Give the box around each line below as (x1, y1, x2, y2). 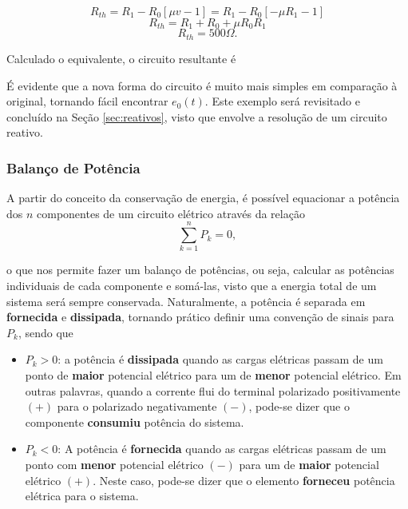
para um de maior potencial (239, 455, 379, 472)
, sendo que (18, 324, 73, 340)
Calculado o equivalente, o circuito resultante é (6, 50, 236, 66)
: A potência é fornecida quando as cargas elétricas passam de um (57, 440, 386, 457)
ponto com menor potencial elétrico (25, 455, 204, 472)
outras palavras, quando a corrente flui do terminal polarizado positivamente (25, 382, 401, 399)
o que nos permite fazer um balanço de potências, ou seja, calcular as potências (6, 261, 394, 278)
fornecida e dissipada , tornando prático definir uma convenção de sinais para (6, 308, 394, 325)
